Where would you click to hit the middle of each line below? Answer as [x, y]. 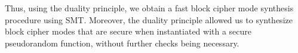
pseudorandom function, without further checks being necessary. [122, 43]
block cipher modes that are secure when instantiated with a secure [128, 31]
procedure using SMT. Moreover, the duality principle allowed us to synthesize [149, 19]
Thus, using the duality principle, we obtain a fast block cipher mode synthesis [149, 8]
